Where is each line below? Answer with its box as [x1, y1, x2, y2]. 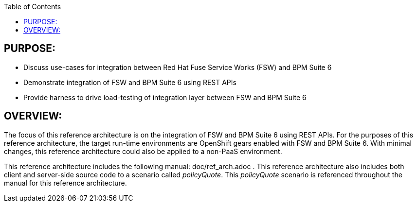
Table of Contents [4, 2, 61, 11]
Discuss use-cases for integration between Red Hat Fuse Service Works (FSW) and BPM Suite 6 [23, 63, 332, 71]
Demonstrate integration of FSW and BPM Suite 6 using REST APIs [23, 78, 236, 86]
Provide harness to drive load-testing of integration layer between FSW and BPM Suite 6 [23, 93, 307, 102]
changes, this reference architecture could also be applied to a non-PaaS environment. [4, 147, 282, 155]
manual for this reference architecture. [4, 178, 127, 187]
